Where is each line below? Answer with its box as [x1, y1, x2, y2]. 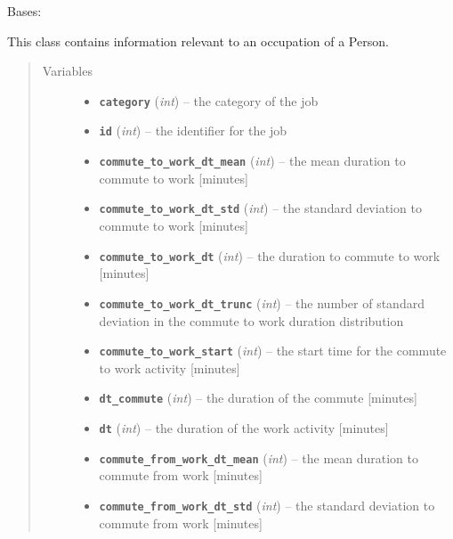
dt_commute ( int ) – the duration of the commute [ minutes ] [99, 388, 417, 407]
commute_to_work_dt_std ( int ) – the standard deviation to [99, 199, 422, 217]
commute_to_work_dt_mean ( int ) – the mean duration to [99, 151, 406, 170]
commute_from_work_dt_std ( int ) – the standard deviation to [99, 495, 435, 514]
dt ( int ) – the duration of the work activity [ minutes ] [99, 419, 389, 437]
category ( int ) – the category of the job [99, 91, 319, 110]
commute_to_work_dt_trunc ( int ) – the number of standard [99, 293, 425, 312]
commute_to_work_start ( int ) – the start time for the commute [99, 341, 447, 360]
